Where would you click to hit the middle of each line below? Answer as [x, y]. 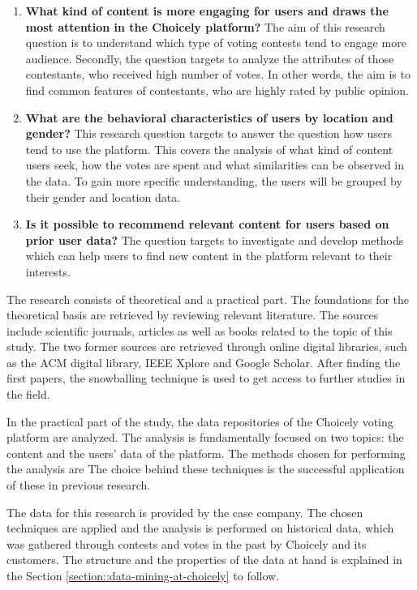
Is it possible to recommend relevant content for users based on [207, 224]
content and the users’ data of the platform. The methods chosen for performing [206, 453]
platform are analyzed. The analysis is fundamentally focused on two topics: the [205, 437]
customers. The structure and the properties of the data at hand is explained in [204, 560]
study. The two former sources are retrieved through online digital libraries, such [207, 346]
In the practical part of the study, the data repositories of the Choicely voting [200, 421]
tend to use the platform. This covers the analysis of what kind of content [209, 149]
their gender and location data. [103, 197]
